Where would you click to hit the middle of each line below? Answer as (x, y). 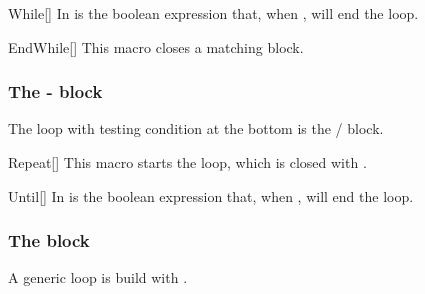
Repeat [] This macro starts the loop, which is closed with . (187, 162)
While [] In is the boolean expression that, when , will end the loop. (213, 13)
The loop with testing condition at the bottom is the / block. (196, 128)
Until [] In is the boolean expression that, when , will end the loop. (211, 195)
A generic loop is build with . (98, 277)
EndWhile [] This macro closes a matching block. (156, 46)
